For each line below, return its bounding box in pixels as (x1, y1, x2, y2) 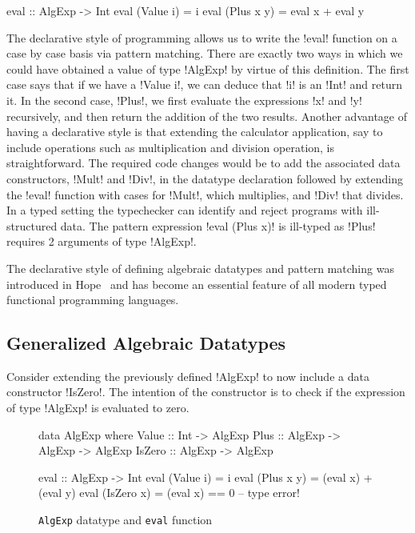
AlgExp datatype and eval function (38, 511, 213, 528)
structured (6, 217, 58, 234)
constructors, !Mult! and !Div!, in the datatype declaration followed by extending (6, 170, 403, 186)
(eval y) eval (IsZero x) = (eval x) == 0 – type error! (38, 484, 300, 501)
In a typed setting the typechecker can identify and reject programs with (6, 202, 363, 218)
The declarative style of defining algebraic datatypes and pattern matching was (6, 259, 394, 276)
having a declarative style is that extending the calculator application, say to (6, 123, 383, 140)
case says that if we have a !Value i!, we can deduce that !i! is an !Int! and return (6, 76, 403, 93)
